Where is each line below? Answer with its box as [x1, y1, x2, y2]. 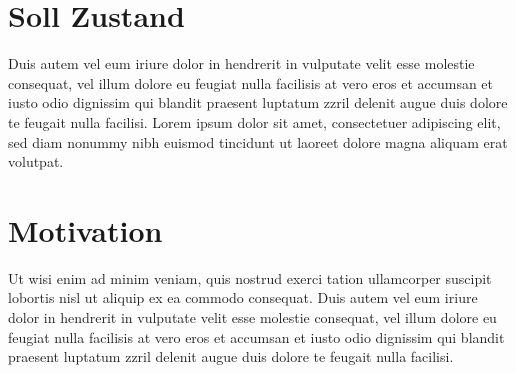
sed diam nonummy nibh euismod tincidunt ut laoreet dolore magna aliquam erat [8, 131, 508, 152]
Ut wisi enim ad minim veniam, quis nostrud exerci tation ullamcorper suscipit [8, 267, 492, 288]
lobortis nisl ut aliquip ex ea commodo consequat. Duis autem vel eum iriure [8, 287, 478, 308]
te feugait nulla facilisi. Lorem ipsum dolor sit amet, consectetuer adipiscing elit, [8, 111, 501, 132]
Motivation [8, 209, 163, 250]
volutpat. [8, 151, 64, 172]
